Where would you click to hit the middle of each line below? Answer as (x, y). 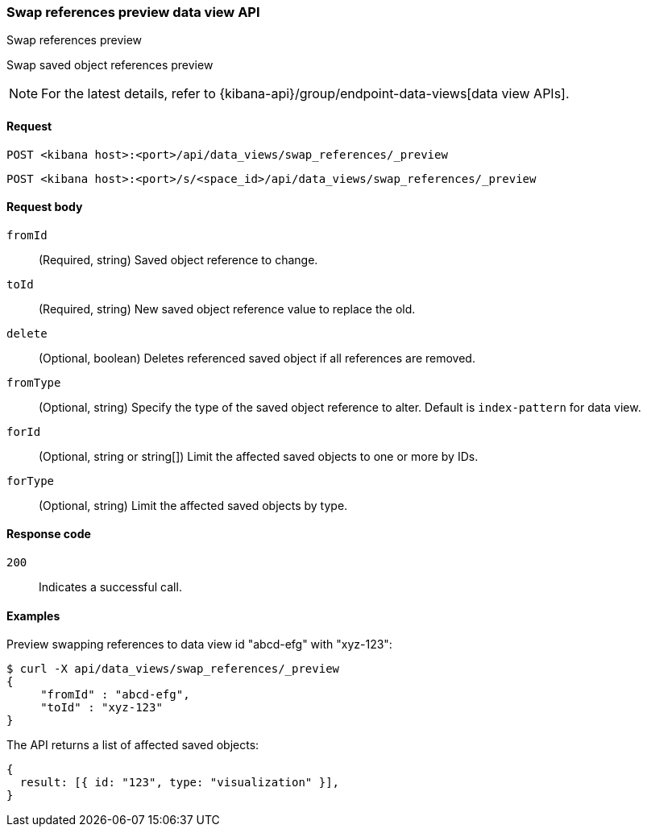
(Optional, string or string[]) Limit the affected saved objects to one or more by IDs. (259, 456)
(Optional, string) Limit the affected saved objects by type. (193, 505)
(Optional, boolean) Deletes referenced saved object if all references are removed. (257, 358)
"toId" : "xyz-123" (102, 708)
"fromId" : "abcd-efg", (115, 695)
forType (31, 481)
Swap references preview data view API (133, 12)
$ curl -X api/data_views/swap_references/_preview (173, 669)
